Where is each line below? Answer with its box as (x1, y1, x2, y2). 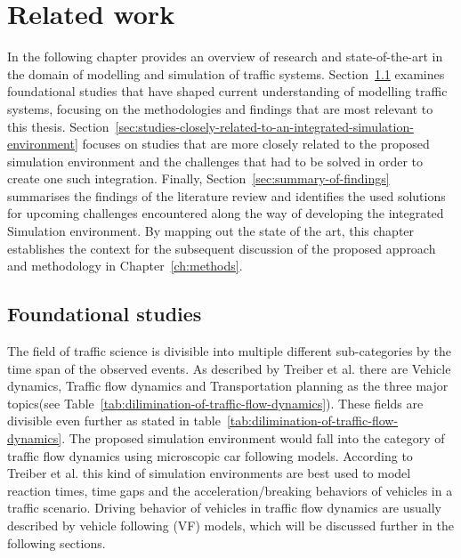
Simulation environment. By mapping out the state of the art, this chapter (7, 222, 415, 240)
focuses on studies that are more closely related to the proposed (82, 134, 430, 153)
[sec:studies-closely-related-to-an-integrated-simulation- (115, 117, 414, 135)
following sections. (7, 533, 106, 552)
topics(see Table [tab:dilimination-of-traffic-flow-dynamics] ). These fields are (7, 393, 424, 412)
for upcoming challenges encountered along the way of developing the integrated (7, 204, 444, 222)
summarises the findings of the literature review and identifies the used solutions (7, 186, 446, 205)
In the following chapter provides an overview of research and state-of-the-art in (7, 47, 443, 66)
